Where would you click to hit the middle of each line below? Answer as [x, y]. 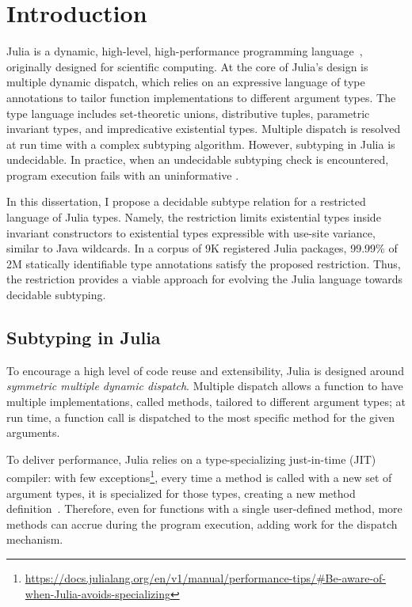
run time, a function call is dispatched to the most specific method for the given [200, 417]
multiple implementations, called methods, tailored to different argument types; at [206, 402]
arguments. [33, 432]
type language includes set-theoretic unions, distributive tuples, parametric [188, 113]
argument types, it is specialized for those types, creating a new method [181, 493]
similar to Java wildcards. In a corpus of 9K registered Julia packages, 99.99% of [202, 248]
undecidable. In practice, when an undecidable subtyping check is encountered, [198, 159]
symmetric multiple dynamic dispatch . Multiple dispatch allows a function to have [205, 386]
